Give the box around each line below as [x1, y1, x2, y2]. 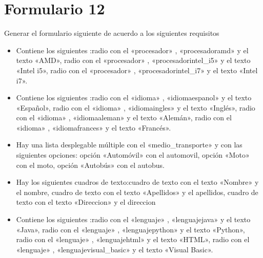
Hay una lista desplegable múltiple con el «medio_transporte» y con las [16, 139, 242, 150]
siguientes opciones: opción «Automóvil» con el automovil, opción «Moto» [16, 149, 250, 160]
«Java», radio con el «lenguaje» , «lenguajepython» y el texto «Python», [16, 224, 245, 234]
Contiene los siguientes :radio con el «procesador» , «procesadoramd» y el [16, 45, 249, 55]
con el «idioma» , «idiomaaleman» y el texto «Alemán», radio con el [16, 112, 232, 123]
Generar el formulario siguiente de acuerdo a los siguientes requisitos [4, 28, 219, 38]
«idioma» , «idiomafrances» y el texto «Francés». [16, 122, 171, 133]
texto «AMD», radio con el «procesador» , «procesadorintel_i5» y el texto [16, 55, 251, 66]
